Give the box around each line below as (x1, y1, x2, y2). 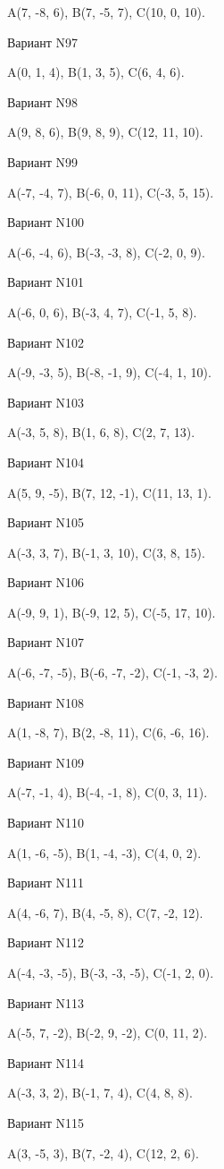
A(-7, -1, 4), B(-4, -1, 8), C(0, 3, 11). (7, 783, 208, 802)
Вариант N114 (7, 1053, 85, 1072)
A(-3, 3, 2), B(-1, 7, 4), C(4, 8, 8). (7, 1083, 193, 1102)
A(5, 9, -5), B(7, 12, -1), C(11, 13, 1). (7, 483, 212, 501)
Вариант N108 (7, 693, 85, 711)
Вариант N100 (7, 213, 85, 231)
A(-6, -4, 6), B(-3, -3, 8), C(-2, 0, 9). (7, 242, 205, 261)
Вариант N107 (7, 633, 85, 652)
